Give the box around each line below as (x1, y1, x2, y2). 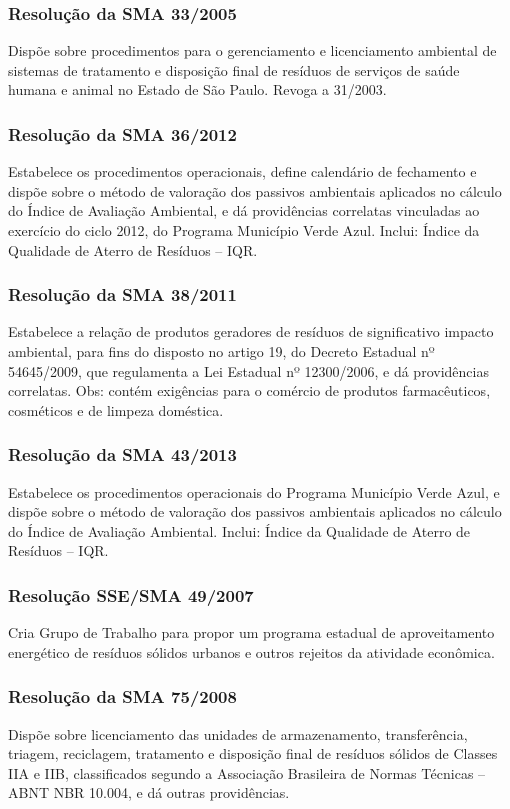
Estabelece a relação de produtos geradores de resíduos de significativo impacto (8, 321, 494, 342)
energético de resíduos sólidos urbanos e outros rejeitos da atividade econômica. (8, 641, 495, 662)
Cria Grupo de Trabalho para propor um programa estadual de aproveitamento (8, 622, 495, 643)
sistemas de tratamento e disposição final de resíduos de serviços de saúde (8, 59, 460, 80)
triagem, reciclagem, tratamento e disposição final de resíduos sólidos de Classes (8, 743, 498, 764)
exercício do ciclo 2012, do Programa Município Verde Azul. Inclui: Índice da (8, 220, 480, 240)
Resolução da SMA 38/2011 (8, 282, 237, 307)
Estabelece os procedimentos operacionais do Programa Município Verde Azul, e (8, 481, 500, 502)
